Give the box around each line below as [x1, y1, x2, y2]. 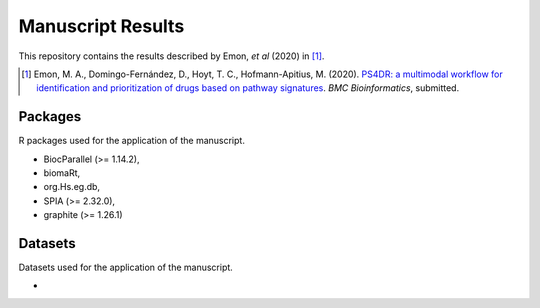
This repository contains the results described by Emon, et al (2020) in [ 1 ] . [18, 50, 325, 62]
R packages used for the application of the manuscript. [18, 135, 245, 147]
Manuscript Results [18, 15, 185, 37]
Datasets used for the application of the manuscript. [18, 261, 234, 274]
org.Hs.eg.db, [43, 181, 100, 193]
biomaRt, [43, 167, 81, 179]
